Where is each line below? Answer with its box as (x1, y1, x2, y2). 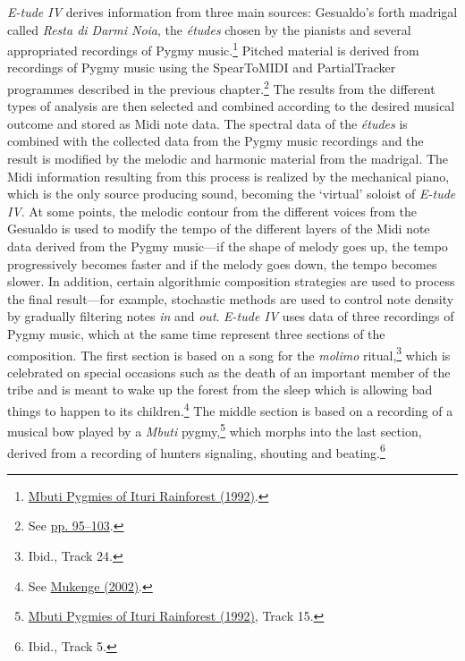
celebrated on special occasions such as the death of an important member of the (7, 362, 451, 381)
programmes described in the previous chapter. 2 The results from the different (7, 77, 435, 97)
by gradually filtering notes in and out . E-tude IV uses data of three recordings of (7, 307, 454, 326)
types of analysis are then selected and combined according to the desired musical (7, 97, 455, 115)
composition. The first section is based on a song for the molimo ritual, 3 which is (7, 343, 451, 364)
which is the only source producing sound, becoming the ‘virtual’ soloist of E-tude (7, 184, 456, 203)
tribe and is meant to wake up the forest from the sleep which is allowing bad (7, 380, 433, 399)
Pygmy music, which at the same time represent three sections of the (7, 325, 385, 343)
